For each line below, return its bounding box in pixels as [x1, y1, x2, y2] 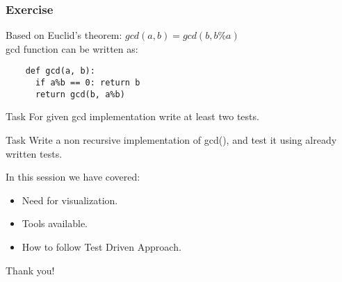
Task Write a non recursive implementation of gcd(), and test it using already [6, 132, 337, 147]
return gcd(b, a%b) [35, 89, 125, 99]
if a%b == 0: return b [35, 78, 140, 88]
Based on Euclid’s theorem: [6, 28, 122, 42]
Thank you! [6, 263, 55, 277]
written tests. [6, 146, 63, 160]
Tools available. [22, 216, 88, 231]
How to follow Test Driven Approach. [22, 239, 181, 254]
